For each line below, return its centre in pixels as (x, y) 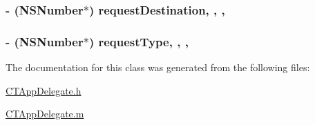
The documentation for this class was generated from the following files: (158, 67)
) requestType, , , (139, 41)
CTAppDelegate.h (44, 90)
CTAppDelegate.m (45, 114)
